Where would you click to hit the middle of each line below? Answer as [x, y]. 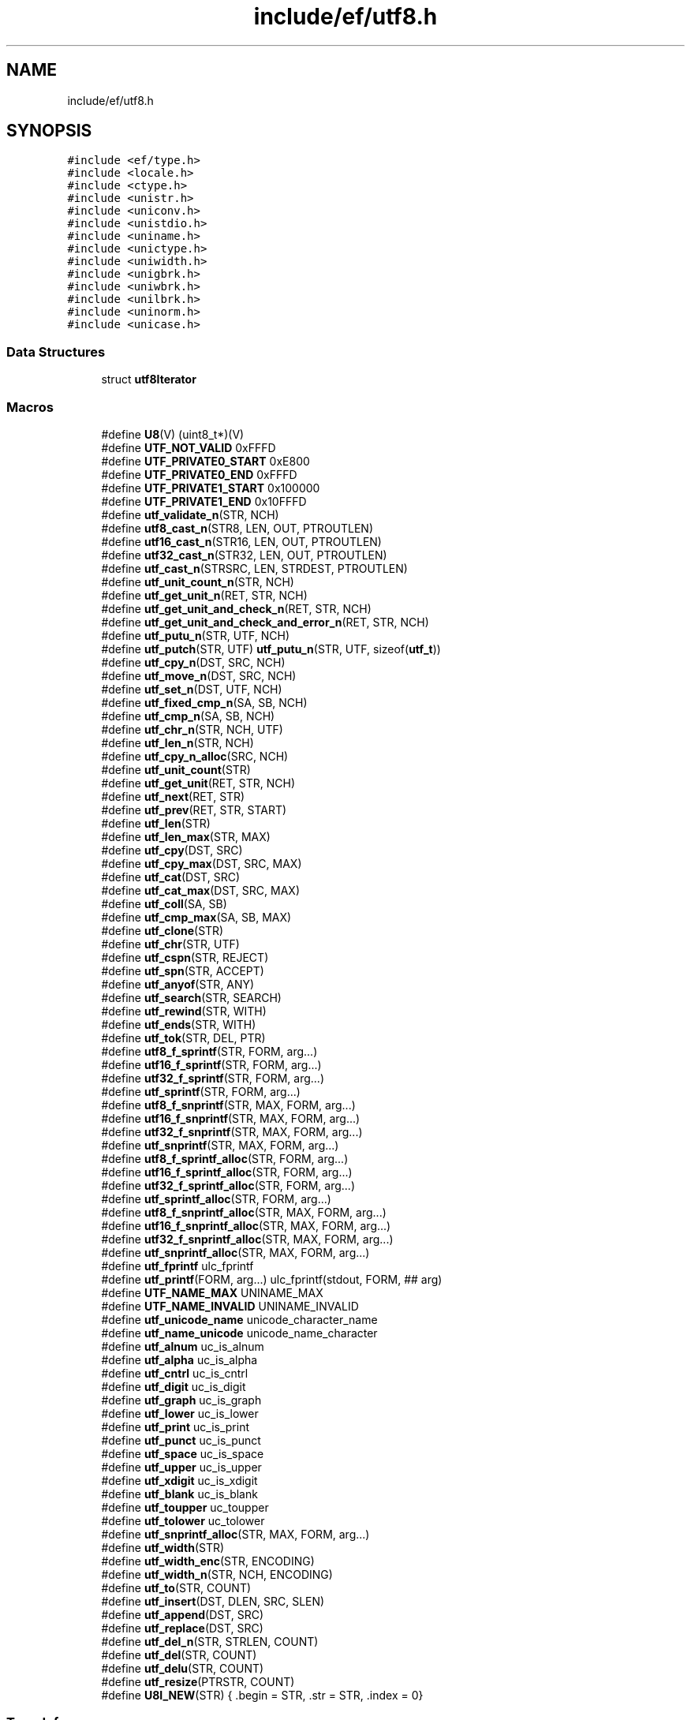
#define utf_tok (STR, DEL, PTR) [183, 1038]
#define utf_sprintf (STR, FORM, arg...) [201, 1091]
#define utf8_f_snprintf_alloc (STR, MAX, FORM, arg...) [244, 1212]
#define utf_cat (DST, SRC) [170, 877]
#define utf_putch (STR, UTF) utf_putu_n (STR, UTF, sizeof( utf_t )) [271, 649]
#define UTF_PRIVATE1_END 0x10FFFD [204, 501]
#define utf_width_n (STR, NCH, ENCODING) [217, 1574]
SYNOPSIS [49, 131]
